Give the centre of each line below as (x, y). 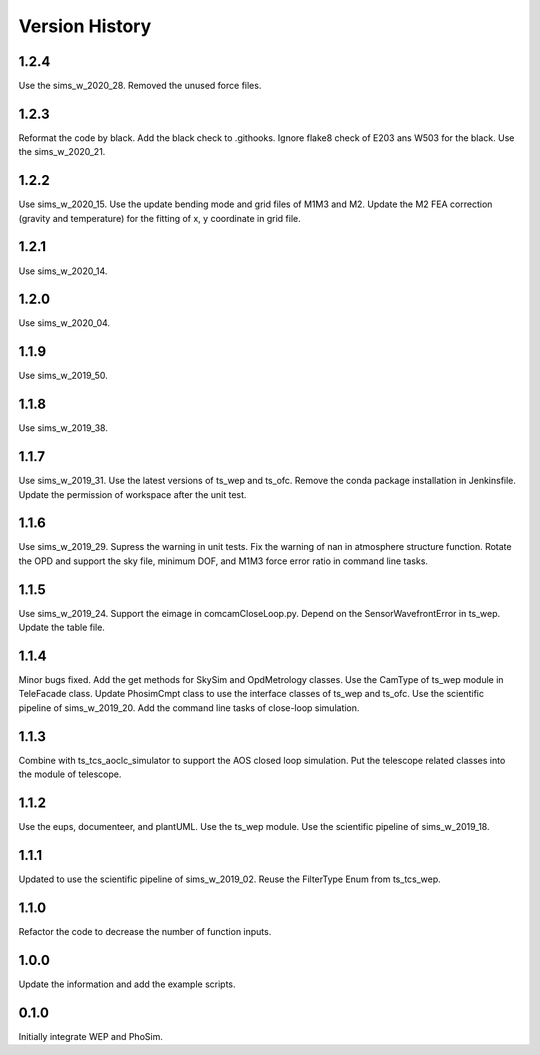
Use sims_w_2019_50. (63, 376)
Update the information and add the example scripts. (127, 984)
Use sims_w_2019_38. (63, 428)
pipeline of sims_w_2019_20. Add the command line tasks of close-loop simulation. (189, 707)
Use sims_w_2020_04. (64, 323)
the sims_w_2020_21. (62, 152)
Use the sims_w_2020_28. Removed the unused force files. (140, 86)
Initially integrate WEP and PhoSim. (91, 1036)
